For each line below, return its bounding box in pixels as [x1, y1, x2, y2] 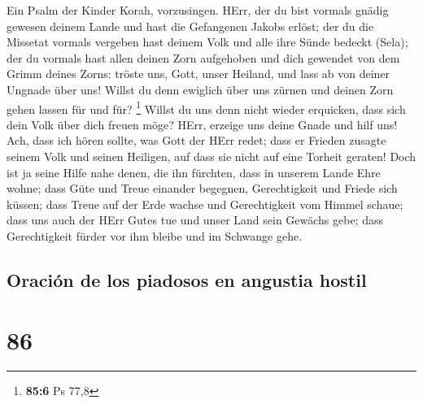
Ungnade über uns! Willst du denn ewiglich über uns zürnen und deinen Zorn [7, 80, 394, 98]
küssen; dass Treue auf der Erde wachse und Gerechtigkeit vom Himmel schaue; [7, 195, 403, 212]
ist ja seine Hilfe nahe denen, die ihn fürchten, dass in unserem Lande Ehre [7, 163, 381, 180]
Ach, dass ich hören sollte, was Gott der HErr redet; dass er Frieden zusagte [7, 132, 386, 149]
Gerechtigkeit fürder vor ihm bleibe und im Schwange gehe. [7, 227, 303, 244]
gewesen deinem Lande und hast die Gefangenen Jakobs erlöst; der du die [7, 17, 374, 34]
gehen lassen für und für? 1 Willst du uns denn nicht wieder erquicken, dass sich [7, 98, 406, 117]
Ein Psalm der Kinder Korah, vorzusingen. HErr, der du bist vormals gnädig [7, 2, 389, 18]
